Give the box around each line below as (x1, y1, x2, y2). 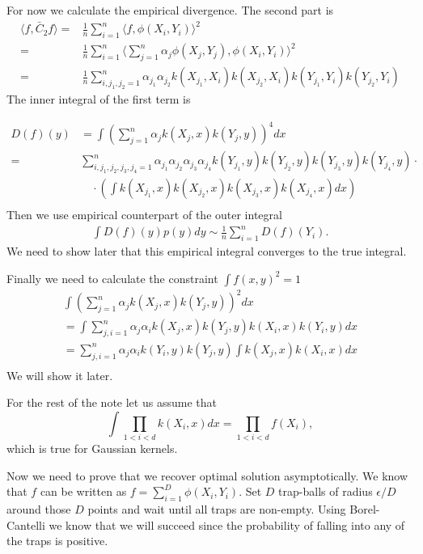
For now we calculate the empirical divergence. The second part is (6, 2, 334, 18)
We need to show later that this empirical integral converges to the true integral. (6, 242, 407, 259)
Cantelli (6, 516, 45, 533)
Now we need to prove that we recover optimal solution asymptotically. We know (6, 467, 408, 484)
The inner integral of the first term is (6, 91, 191, 108)
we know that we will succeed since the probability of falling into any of (49, 516, 405, 533)
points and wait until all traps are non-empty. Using (87, 501, 346, 518)
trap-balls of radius (278, 483, 373, 500)
